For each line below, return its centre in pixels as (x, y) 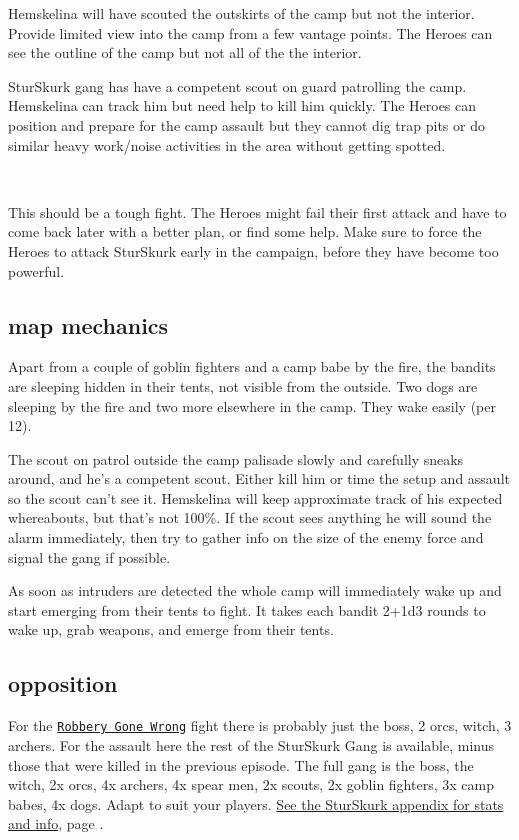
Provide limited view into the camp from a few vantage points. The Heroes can (250, 32)
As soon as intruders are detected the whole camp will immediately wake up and (255, 590)
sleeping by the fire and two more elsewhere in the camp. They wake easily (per (252, 405)
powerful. (36, 270)
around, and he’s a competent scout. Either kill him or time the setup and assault (259, 478)
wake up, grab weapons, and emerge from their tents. (171, 629)
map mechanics (88, 324)
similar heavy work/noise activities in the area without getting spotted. (227, 144)
